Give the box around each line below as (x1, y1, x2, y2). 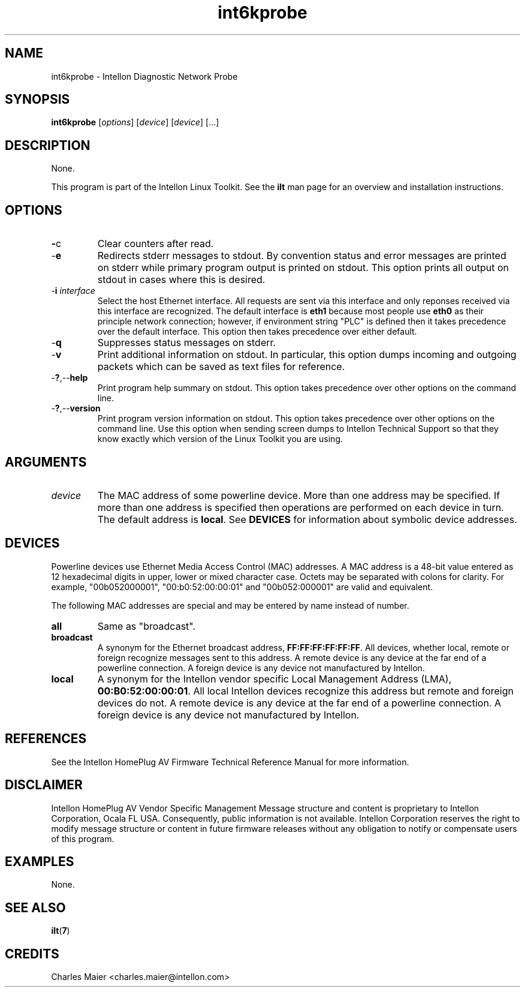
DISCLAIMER (5, 777, 83, 793)
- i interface (51, 285, 95, 296)
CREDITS (5, 946, 59, 961)
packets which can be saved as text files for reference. (97, 360, 345, 373)
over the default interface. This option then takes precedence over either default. (97, 326, 417, 337)
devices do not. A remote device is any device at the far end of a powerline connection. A (97, 696, 502, 709)
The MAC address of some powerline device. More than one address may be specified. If (97, 489, 500, 501)
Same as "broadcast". (97, 620, 196, 632)
